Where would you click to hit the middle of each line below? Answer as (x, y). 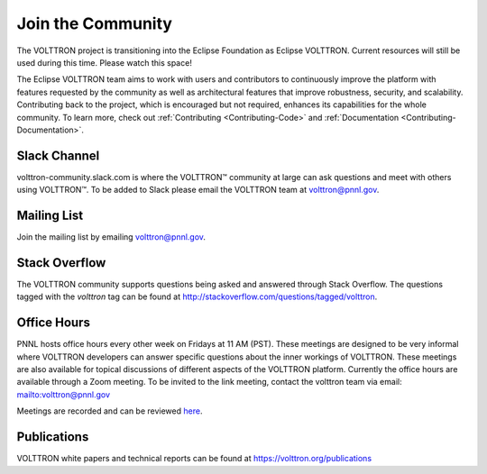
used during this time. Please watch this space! (105, 62)
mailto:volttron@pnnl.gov (64, 394)
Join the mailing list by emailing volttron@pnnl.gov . (111, 237)
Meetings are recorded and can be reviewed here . (110, 411)
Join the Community (95, 23)
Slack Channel (58, 155)
